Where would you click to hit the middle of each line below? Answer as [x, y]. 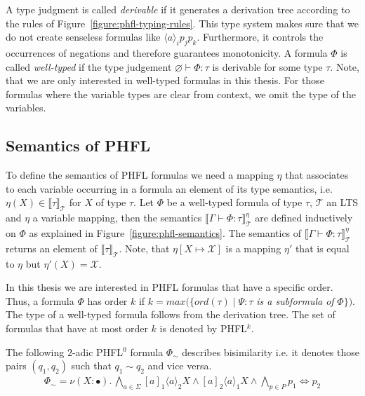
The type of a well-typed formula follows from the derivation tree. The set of [171, 314]
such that [91, 366]
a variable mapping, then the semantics [117, 218]
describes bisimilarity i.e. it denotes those [271, 351]
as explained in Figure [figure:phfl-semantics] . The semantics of [165, 232]
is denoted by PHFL [203, 328]
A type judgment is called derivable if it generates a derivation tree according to [178, 9]
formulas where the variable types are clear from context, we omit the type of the [181, 94]
